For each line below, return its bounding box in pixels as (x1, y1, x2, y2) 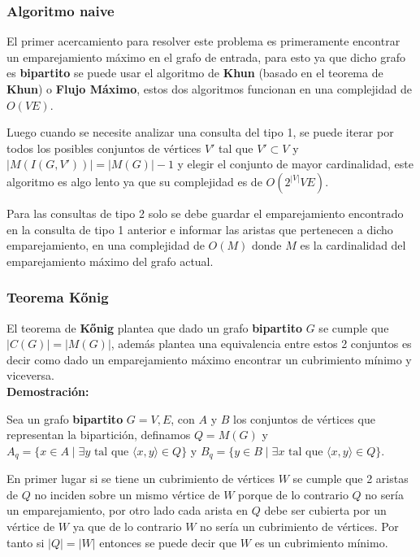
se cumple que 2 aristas (292, 470, 409, 487)
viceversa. (6, 367, 54, 384)
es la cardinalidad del (300, 237, 406, 254)
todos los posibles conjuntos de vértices (6, 139, 201, 156)
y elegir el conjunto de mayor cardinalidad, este (177, 155, 414, 172)
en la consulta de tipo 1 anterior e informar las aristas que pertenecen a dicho (6, 220, 393, 237)
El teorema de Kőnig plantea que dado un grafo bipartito (6, 319, 303, 336)
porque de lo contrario (238, 485, 349, 503)
